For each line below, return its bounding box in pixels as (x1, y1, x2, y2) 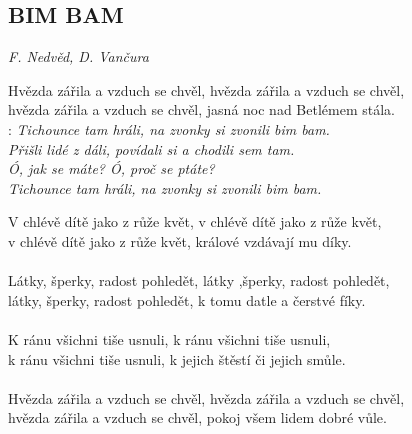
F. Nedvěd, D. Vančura (8, 46, 149, 67)
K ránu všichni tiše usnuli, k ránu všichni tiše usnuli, (8, 328, 331, 349)
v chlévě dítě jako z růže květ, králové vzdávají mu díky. (8, 230, 352, 251)
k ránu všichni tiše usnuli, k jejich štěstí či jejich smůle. (8, 348, 346, 369)
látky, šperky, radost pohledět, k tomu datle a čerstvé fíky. (8, 289, 366, 310)
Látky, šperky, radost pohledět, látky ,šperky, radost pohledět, (8, 270, 390, 291)
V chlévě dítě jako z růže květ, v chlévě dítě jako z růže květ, (8, 211, 382, 232)
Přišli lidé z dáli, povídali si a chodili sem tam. (8, 138, 295, 159)
